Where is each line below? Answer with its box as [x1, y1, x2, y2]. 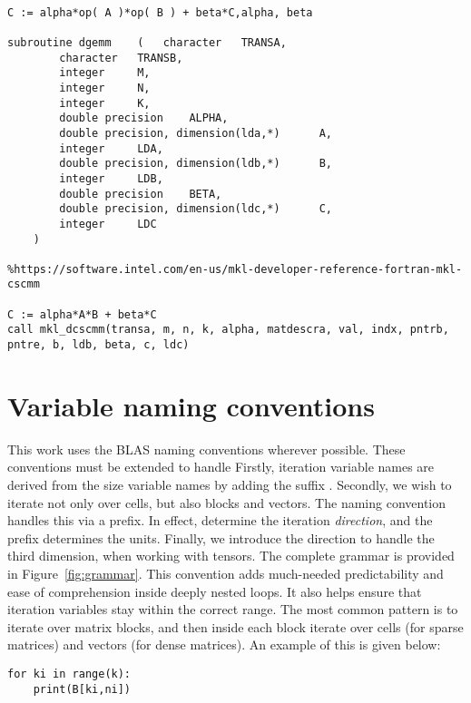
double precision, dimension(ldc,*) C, [59, 202, 332, 216]
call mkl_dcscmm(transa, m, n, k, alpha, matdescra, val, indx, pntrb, [7, 323, 449, 337]
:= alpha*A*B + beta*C [20, 308, 157, 321]
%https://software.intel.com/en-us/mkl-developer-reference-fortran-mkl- [7, 262, 463, 276]
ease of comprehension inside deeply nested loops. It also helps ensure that [7, 581, 422, 600]
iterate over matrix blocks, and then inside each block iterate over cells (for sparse [7, 617, 464, 636]
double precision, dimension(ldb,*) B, [59, 157, 332, 171]
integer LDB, [59, 171, 163, 185]
